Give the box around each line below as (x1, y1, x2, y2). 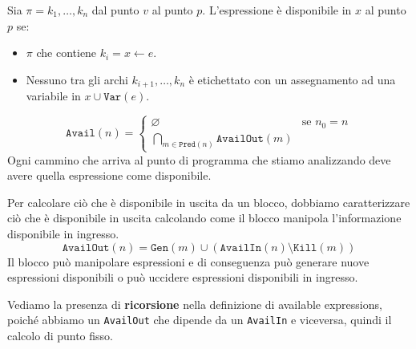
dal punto (91, 2, 139, 18)
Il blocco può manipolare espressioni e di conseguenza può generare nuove (7, 253, 370, 270)
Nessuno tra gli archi (26, 71, 128, 87)
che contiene (36, 44, 97, 61)
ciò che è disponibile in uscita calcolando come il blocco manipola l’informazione (7, 209, 402, 226)
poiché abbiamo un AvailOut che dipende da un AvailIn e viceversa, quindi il (7, 311, 392, 328)
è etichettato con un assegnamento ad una (188, 71, 396, 87)
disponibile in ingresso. (7, 225, 119, 242)
